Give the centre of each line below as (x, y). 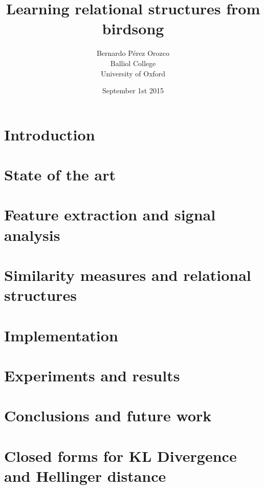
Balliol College (133, 63)
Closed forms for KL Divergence (120, 455)
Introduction (50, 134)
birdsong (133, 28)
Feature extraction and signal (110, 215)
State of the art (60, 175)
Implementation (61, 335)
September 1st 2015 (133, 90)
